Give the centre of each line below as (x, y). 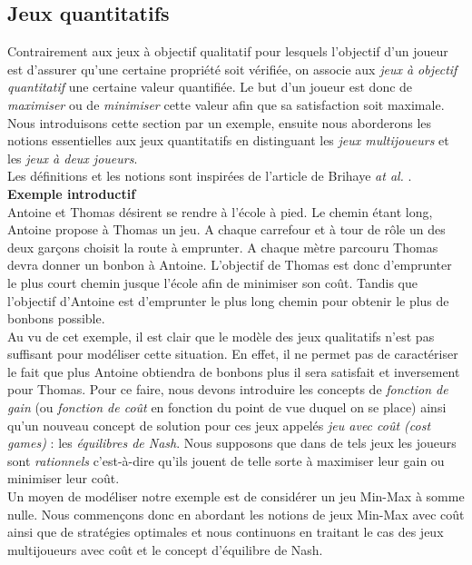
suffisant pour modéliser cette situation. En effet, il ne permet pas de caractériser (233, 354)
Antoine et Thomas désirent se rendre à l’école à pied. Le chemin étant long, (220, 211)
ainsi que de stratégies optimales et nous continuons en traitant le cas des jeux (226, 532)
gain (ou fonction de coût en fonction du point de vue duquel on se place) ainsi (227, 407)
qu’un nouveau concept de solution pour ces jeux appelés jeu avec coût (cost (219, 425)
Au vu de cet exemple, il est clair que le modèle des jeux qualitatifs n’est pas (221, 336)
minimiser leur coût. (64, 478)
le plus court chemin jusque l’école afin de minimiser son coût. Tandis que (212, 282)
